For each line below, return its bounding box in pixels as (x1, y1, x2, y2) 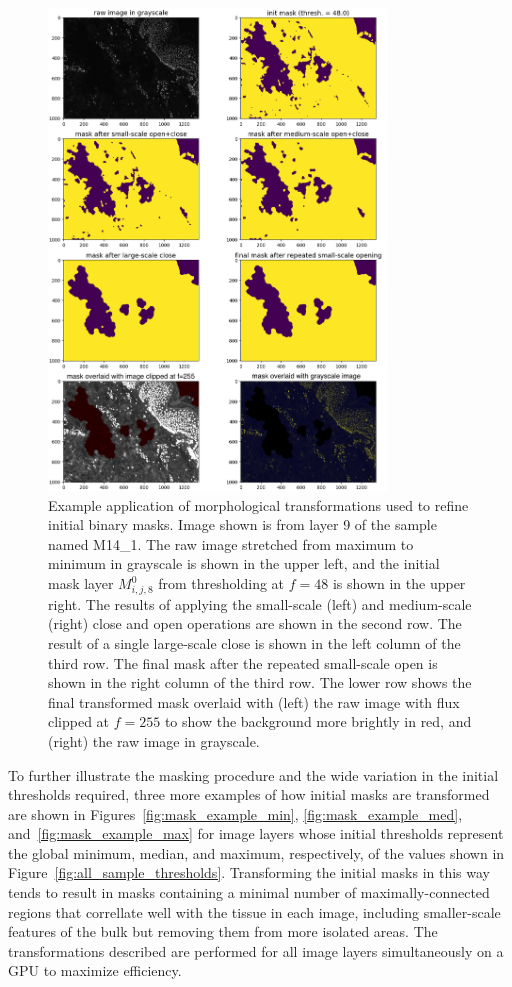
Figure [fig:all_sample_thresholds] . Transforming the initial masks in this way (8, 862, 491, 883)
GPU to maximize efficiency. (8, 960, 182, 981)
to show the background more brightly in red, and (164, 711, 472, 732)
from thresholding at (158, 573, 285, 594)
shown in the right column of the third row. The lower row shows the (48, 672, 472, 693)
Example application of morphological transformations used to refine (48, 494, 469, 515)
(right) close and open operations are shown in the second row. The (48, 613, 462, 634)
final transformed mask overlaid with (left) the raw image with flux (48, 691, 460, 712)
